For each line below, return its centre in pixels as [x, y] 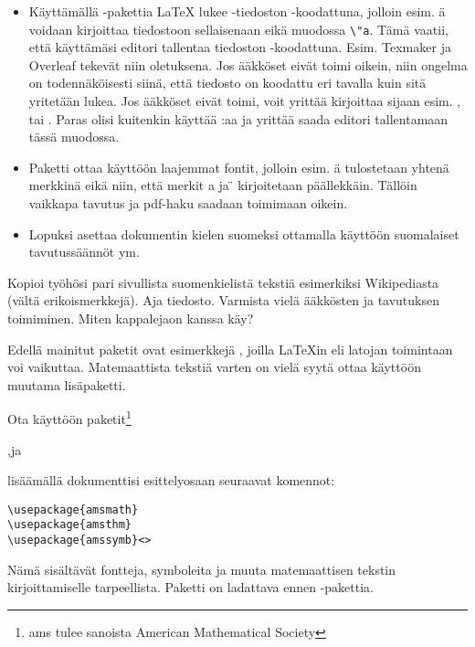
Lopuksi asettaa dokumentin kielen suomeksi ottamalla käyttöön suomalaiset [244, 233]
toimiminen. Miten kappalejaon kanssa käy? [131, 318]
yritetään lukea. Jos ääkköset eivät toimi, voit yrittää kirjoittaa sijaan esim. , [245, 101]
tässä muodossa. [74, 137]
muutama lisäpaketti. [67, 384]
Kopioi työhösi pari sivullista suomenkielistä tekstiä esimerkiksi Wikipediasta [223, 282]
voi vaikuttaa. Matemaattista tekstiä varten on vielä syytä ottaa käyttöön [214, 367]
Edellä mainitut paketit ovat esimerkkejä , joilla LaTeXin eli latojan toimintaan [230, 349]
